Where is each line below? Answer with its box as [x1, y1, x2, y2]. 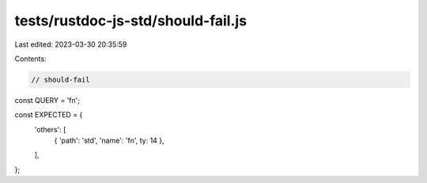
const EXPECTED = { [14, 110, 83, 120]
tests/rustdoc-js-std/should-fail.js [14, 12, 248, 29]
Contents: [14, 54, 47, 63]
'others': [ [34, 124, 66, 134]
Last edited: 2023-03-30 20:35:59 [14, 40, 127, 49]
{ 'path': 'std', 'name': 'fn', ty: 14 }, [54, 135, 165, 146]
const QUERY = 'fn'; [14, 95, 81, 105]
